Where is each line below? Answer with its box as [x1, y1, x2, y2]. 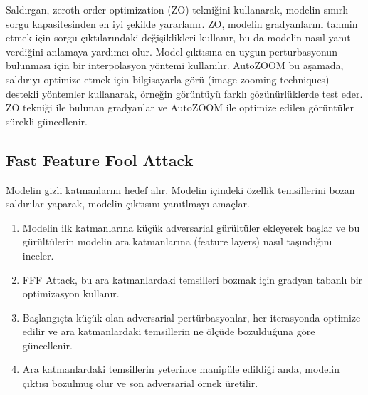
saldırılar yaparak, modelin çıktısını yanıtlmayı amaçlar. [6, 196, 250, 211]
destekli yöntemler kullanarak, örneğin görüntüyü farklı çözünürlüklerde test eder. [6, 86, 363, 101]
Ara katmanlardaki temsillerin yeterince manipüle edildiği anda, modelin [22, 361, 340, 376]
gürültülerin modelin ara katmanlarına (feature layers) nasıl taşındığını [22, 234, 332, 249]
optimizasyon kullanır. [22, 286, 120, 301]
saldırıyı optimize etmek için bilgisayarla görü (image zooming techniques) [6, 71, 330, 86]
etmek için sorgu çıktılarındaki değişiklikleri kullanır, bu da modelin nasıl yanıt [6, 30, 351, 45]
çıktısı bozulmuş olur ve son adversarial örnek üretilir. [22, 376, 258, 391]
